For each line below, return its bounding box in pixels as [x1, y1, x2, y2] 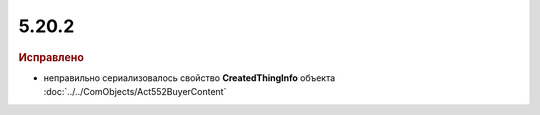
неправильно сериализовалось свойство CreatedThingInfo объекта [43, 71, 336, 84]
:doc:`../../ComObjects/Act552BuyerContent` [43, 86, 227, 98]
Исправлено [18, 50, 84, 64]
